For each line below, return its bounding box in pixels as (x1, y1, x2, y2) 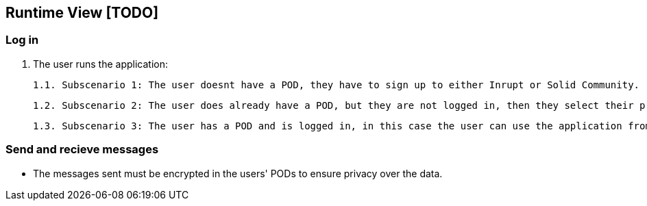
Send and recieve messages (5, 142, 159, 157)
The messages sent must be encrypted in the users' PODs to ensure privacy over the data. (33, 167, 443, 179)
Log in (5, 33, 39, 47)
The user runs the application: (33, 57, 169, 70)
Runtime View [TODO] (5, 4, 159, 21)
